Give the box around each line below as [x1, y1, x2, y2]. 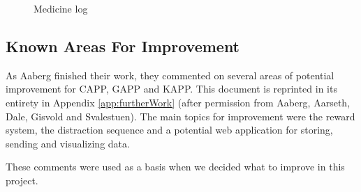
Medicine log [34, 1, 88, 15]
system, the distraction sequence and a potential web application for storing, [6, 122, 333, 137]
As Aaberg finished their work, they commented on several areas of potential [6, 67, 334, 82]
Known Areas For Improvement [6, 35, 240, 56]
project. [6, 173, 38, 187]
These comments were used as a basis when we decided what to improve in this [6, 159, 345, 174]
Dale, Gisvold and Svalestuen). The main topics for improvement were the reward [6, 109, 355, 123]
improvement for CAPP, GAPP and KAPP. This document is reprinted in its [6, 81, 337, 96]
